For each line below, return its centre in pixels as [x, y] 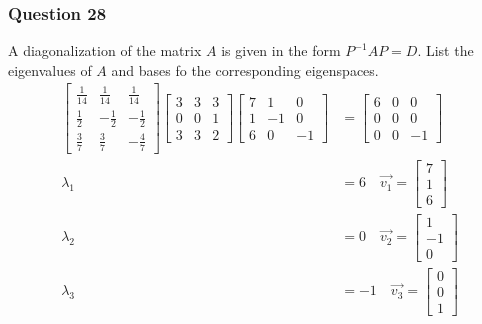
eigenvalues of [50, 69]
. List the [445, 50]
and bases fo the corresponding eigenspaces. [245, 69]
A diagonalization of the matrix [105, 50]
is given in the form [281, 50]
